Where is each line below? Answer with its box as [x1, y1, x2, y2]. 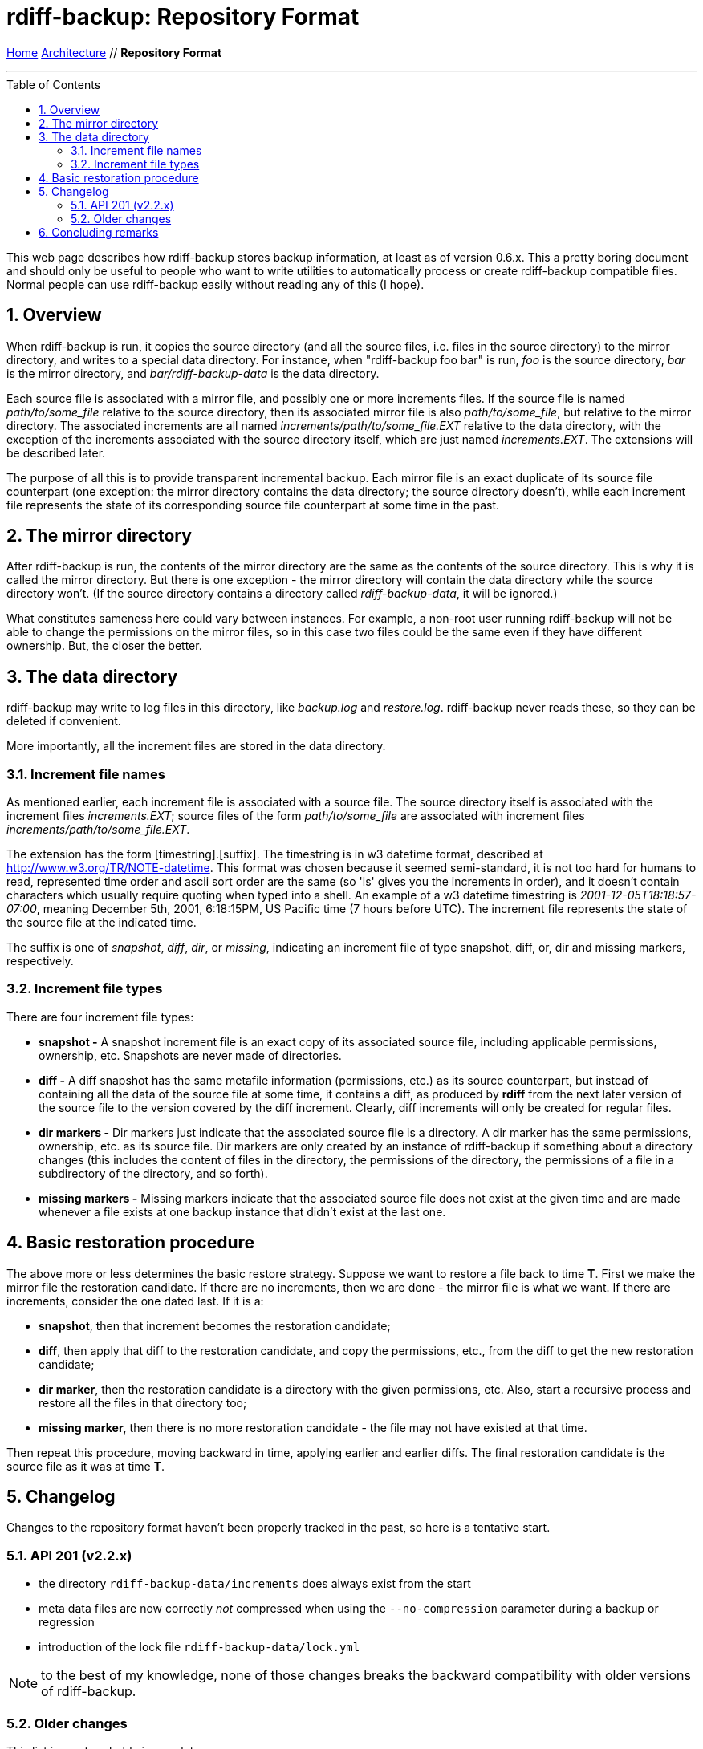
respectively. [6, 954, 74, 968]
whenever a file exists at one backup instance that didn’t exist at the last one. [39, 1204, 446, 1219]
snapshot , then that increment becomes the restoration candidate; [39, 1318, 391, 1333]
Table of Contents [6, 77, 101, 91]
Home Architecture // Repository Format [6, 45, 222, 59]
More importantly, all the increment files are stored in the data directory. [6, 739, 386, 753]
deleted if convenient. [6, 714, 121, 728]
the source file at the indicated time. [6, 915, 197, 930]
